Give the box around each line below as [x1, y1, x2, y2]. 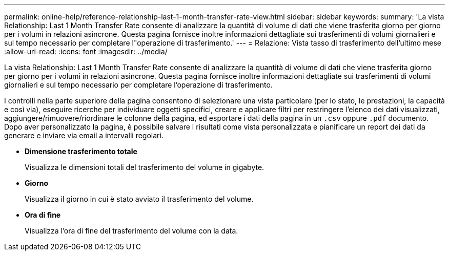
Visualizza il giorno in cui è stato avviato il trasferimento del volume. [25, 195, 254, 203]
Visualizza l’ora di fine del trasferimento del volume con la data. [25, 226, 238, 235]
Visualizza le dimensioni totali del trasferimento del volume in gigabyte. [25, 163, 264, 172]
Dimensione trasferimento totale [25, 147, 137, 156]
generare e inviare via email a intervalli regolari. [4, 131, 164, 140]
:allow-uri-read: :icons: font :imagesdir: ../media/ [4, 47, 168, 56]
